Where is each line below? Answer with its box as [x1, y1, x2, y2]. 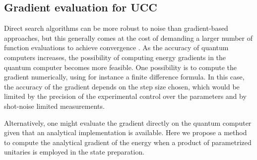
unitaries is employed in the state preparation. [4, 147, 145, 157]
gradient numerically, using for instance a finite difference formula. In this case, [4, 72, 245, 82]
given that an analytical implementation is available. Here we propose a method [4, 127, 247, 138]
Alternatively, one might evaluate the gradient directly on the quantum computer [4, 117, 252, 128]
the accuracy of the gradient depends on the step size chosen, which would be [4, 81, 240, 91]
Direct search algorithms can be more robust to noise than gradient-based [4, 23, 228, 33]
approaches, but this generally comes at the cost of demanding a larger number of [4, 32, 253, 43]
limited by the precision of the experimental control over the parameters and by [4, 91, 247, 101]
